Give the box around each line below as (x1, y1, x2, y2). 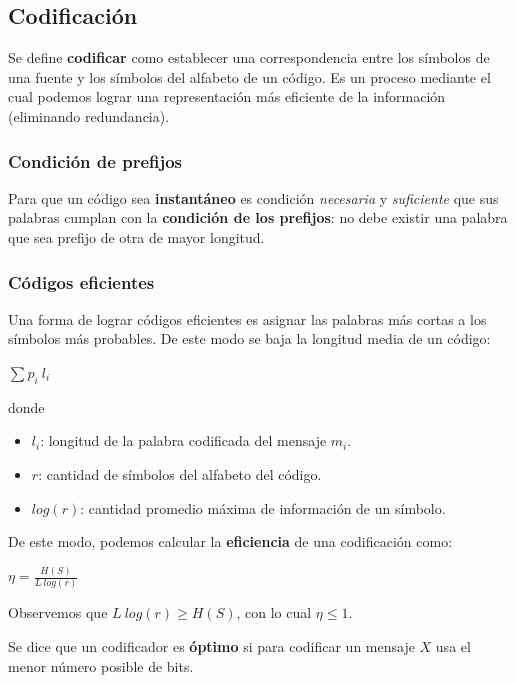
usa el (435, 635, 471, 656)
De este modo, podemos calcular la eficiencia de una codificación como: (8, 531, 453, 552)
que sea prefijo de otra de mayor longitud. (8, 226, 265, 247)
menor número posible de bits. (8, 655, 194, 676)
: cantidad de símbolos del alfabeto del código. (38, 463, 322, 484)
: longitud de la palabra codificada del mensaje (40, 430, 327, 451)
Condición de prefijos (8, 148, 183, 173)
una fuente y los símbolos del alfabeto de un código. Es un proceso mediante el (8, 66, 491, 87)
